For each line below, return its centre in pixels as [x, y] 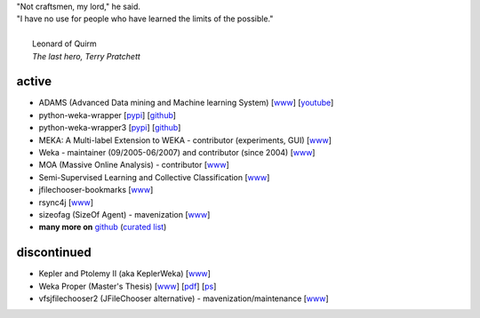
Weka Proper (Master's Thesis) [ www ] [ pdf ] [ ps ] [128, 286]
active [34, 81]
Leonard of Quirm [64, 44]
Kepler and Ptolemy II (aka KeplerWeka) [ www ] [124, 274]
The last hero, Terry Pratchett [87, 56]
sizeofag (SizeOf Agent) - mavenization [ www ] [124, 214]
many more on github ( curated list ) [103, 227]
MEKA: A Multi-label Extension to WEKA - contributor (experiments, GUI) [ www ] [185, 140]
